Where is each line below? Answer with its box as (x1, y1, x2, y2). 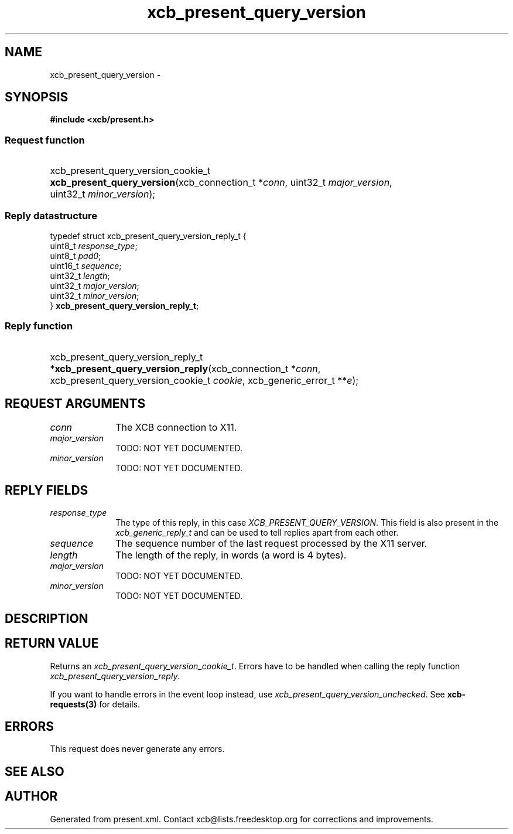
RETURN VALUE (5, 636, 99, 651)
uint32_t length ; (50, 270, 110, 281)
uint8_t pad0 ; (50, 250, 101, 261)
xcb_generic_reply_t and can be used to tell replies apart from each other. (115, 527, 399, 538)
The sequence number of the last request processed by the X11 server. (115, 537, 427, 550)
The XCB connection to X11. (115, 421, 237, 433)
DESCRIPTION (5, 611, 88, 626)
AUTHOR (5, 789, 58, 804)
